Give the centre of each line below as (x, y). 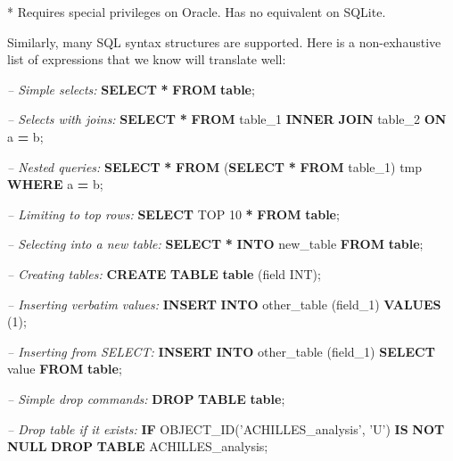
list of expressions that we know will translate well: (147, 59)
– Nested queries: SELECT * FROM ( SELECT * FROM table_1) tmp (215, 166)
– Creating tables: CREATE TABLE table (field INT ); (164, 273)
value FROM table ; (65, 369)
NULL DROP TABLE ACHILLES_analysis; (138, 446)
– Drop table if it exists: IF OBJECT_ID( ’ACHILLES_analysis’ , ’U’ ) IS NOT (226, 428)
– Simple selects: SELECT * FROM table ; (131, 89)
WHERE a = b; (55, 184)
